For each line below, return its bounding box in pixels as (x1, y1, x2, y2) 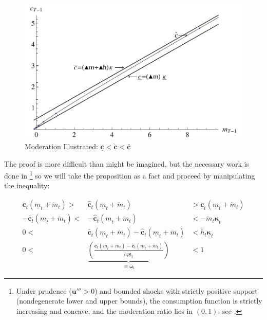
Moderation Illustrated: (25, 141, 98, 151)
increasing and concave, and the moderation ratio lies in (16, 305, 193, 316)
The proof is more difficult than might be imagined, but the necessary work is (4, 158, 249, 169)
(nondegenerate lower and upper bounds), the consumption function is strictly (16, 295, 262, 306)
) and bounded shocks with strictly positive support (94, 285, 258, 296)
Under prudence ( (16, 285, 72, 296)
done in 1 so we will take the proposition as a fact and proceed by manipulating (4, 169, 255, 181)
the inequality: (4, 180, 50, 191)
